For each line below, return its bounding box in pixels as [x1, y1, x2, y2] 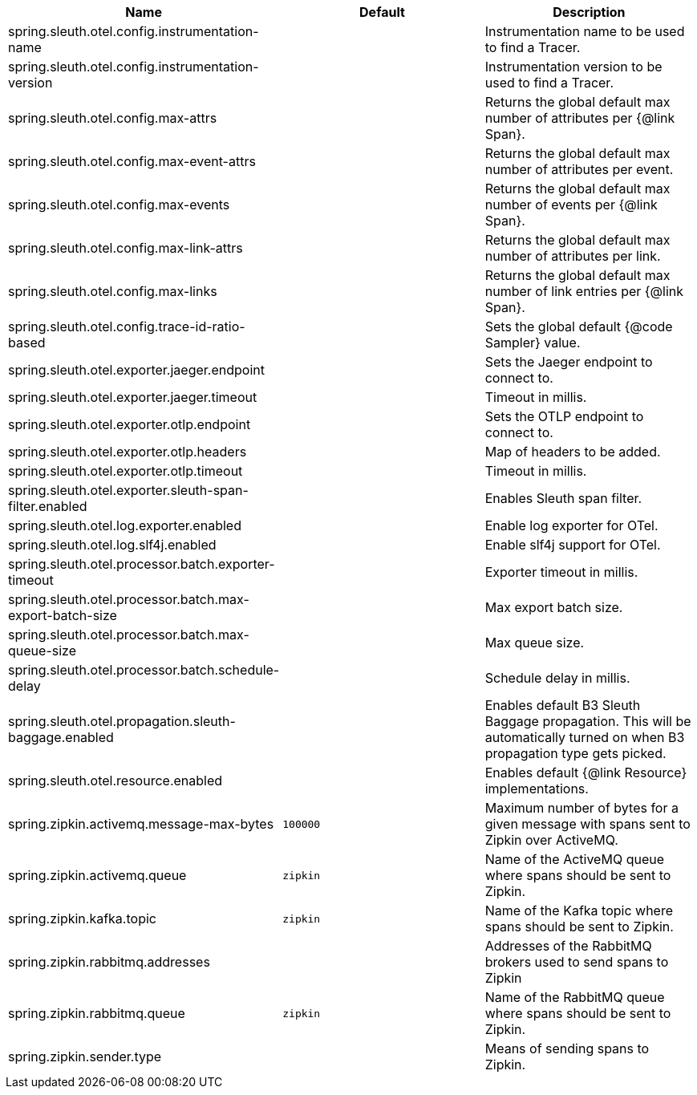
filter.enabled [8, 498, 87, 514]
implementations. [484, 781, 589, 797]
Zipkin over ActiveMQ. [484, 832, 618, 848]
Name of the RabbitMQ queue [484, 989, 665, 1005]
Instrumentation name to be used [484, 23, 685, 39]
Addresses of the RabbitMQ [484, 938, 652, 954]
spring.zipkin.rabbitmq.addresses [8, 954, 210, 970]
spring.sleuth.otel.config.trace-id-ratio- [8, 318, 245, 335]
